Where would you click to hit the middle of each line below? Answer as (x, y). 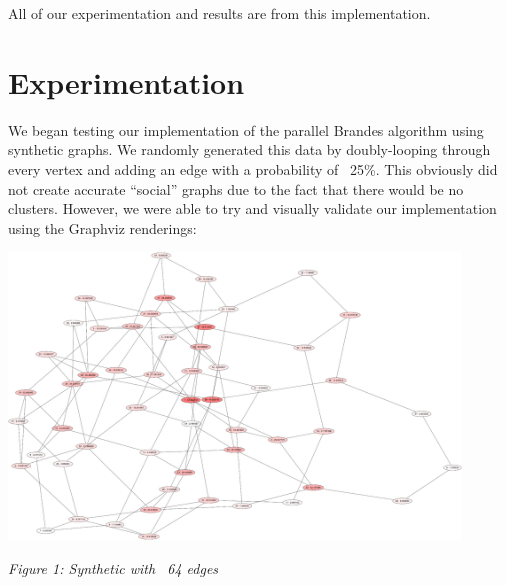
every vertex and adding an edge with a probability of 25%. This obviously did (253, 168)
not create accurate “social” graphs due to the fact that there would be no (236, 188)
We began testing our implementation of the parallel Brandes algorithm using (246, 129)
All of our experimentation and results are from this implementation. (219, 13)
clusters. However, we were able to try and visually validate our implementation (252, 208)
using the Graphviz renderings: (102, 227)
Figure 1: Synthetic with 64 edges (113, 567)
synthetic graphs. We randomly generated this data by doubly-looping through (249, 149)
